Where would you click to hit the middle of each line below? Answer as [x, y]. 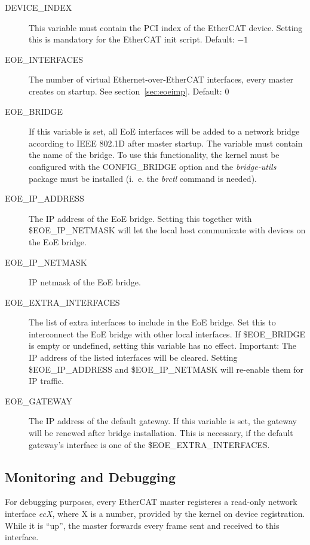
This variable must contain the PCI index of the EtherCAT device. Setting [166, 27]
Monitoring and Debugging [90, 477]
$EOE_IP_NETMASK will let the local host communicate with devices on [167, 230]
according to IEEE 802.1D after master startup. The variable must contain [166, 143]
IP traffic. [46, 381]
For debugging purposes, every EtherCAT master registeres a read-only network [151, 502]
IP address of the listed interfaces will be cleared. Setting [133, 357]
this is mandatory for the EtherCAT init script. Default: [132, 39]
